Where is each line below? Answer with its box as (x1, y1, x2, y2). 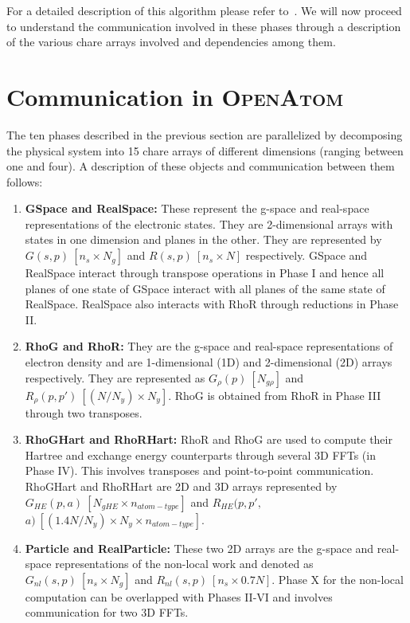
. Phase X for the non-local (271, 570, 404, 587)
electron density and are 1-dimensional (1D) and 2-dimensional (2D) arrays (25, 354, 392, 370)
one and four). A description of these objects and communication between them (6, 158, 395, 174)
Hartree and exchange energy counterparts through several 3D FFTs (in (25, 446, 376, 463)
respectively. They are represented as (25, 369, 205, 386)
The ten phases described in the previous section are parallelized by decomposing (6, 126, 403, 143)
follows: (6, 173, 43, 190)
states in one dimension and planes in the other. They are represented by (25, 231, 382, 248)
